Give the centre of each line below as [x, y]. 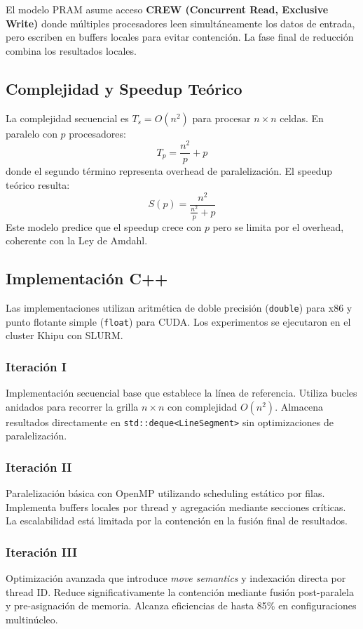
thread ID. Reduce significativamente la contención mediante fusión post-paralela [180, 591]
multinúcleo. [32, 620]
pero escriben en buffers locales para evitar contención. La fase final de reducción [180, 37]
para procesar [221, 118]
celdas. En [302, 118]
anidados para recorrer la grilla [72, 406]
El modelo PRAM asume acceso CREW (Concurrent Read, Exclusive [167, 9]
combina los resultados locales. [71, 50]
